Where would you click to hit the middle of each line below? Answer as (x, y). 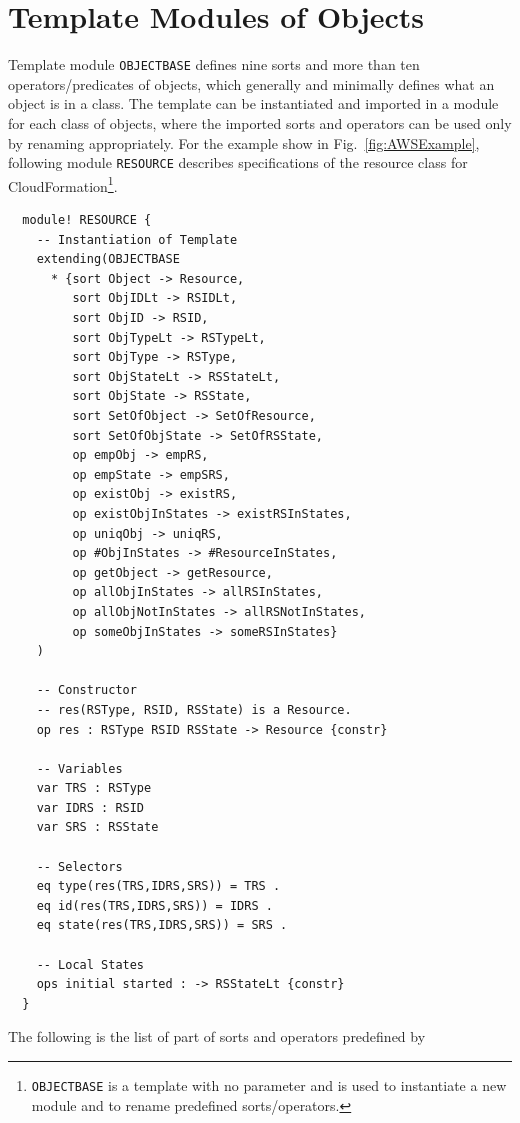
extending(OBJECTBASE (108, 259)
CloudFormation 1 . (63, 184)
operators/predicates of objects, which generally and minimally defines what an (251, 83)
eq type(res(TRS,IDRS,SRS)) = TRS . (158, 886)
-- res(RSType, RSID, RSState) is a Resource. (194, 709)
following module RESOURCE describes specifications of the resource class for (238, 162)
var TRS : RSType (94, 788)
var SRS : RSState (97, 827)
